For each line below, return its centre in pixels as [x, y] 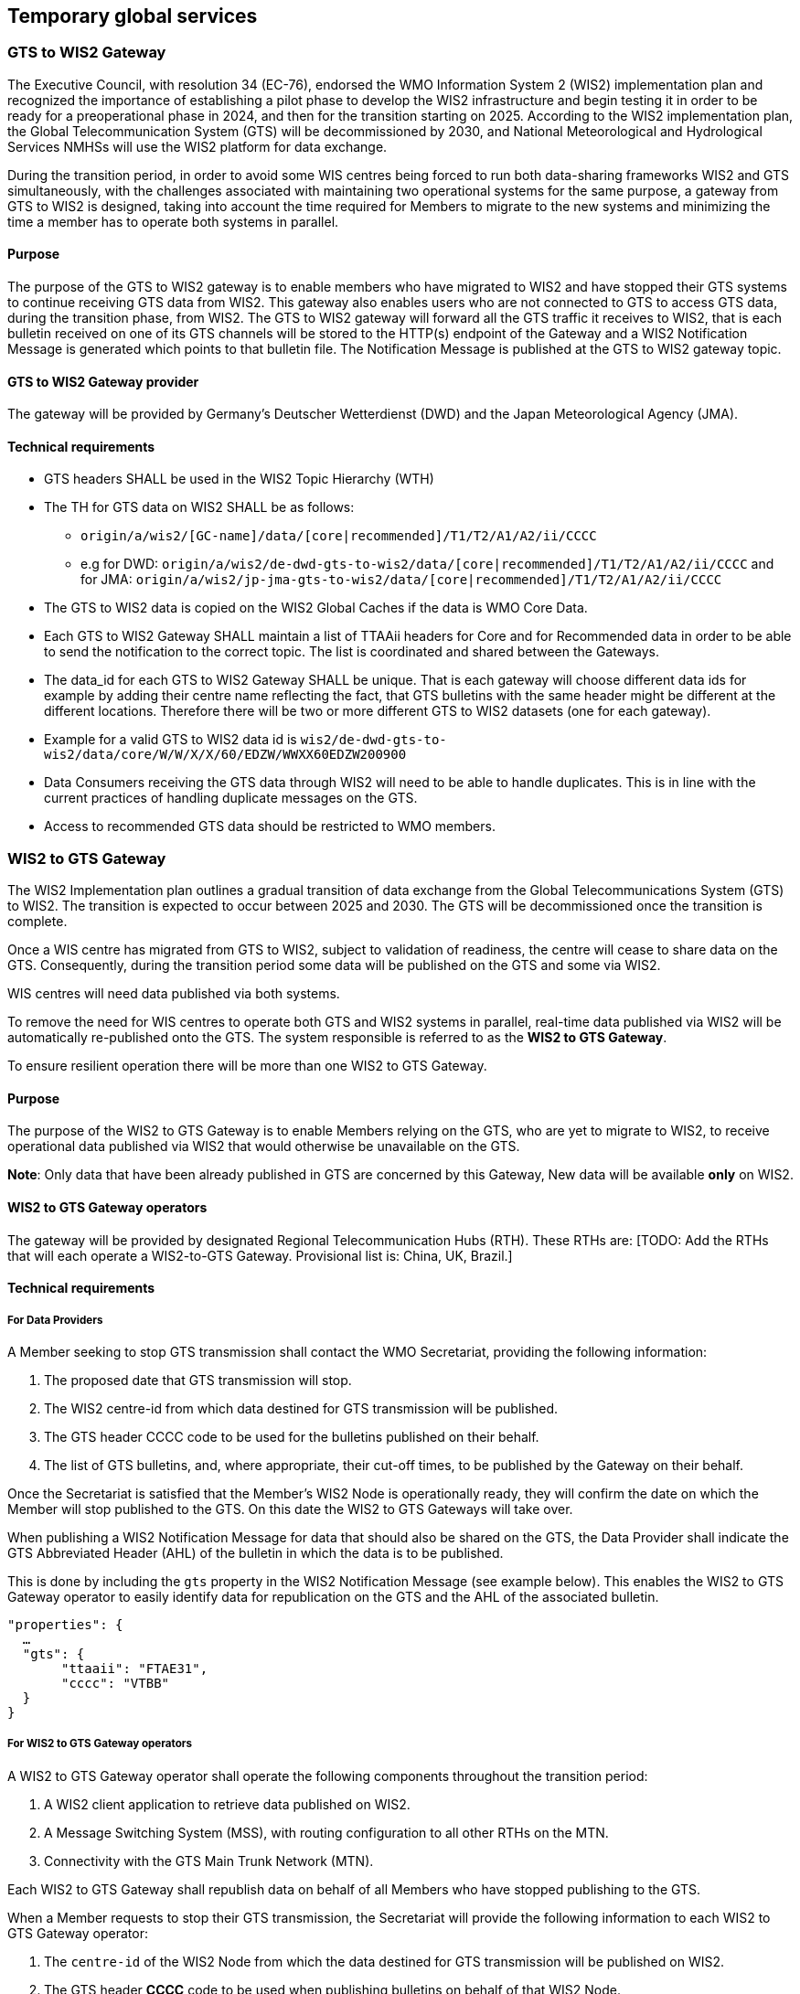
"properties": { [65, 1625]
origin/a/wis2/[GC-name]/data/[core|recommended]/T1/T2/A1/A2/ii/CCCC [339, 536]
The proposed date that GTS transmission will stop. [198, 1381]
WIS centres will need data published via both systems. [174, 994]
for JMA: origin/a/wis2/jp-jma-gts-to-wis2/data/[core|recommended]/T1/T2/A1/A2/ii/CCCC [401, 580]
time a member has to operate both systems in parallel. [173, 221]
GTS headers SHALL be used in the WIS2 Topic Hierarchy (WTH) [239, 479]
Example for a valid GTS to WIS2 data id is [171, 740]
